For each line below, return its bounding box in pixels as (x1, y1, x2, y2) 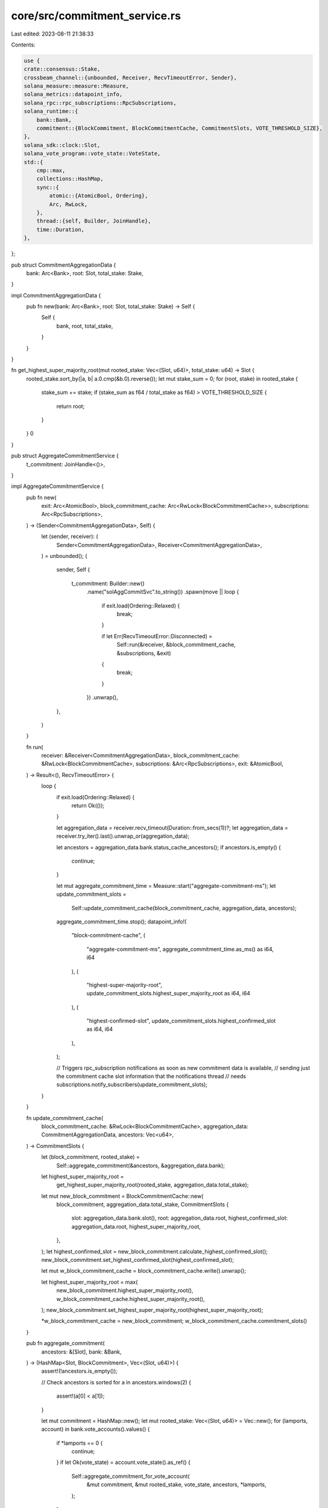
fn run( (26, 743, 43, 750)
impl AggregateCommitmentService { (11, 483, 104, 490)
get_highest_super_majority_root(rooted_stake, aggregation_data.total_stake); (56, 1181, 249, 1188)
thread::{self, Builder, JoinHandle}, (36, 218, 151, 224)
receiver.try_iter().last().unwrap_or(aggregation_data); (56, 832, 190, 840)
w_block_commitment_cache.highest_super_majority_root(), (56, 1295, 205, 1302)
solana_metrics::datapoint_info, (24, 91, 123, 98)
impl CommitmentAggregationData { (11, 291, 101, 299)
